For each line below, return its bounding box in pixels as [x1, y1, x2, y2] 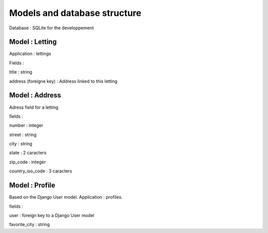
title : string [9, 69, 32, 75]
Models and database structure [9, 7, 141, 18]
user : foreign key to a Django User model [9, 212, 94, 218]
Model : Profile [9, 181, 56, 190]
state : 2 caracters [9, 150, 47, 156]
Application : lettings [9, 51, 52, 57]
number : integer [9, 122, 44, 129]
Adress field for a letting [9, 104, 59, 110]
